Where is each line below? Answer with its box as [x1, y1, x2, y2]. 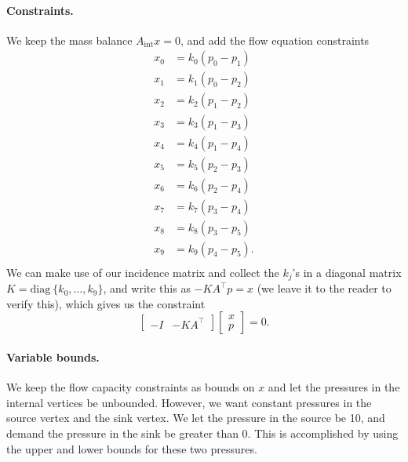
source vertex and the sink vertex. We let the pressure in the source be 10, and [6, 409, 385, 426]
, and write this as [103, 280, 191, 296]
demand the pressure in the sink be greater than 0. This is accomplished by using [6, 424, 399, 441]
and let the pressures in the [268, 379, 400, 395]
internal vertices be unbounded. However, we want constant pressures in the [6, 394, 372, 410]
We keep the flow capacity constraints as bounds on [6, 379, 255, 395]
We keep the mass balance [6, 31, 133, 48]
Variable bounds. [6, 348, 100, 365]
